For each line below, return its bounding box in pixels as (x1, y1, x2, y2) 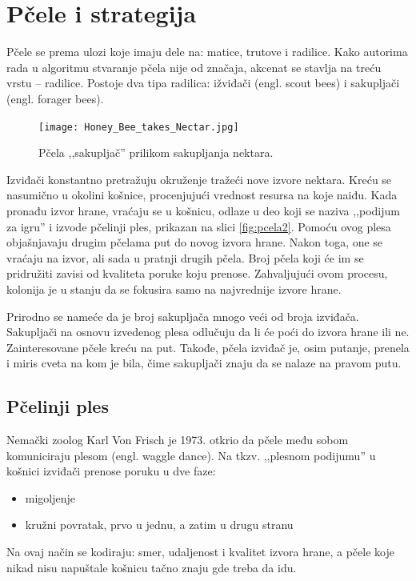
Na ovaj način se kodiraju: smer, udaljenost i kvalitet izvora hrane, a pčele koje (6, 543, 394, 560)
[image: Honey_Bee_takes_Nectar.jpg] (38, 121, 239, 133)
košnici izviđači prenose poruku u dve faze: (6, 463, 216, 479)
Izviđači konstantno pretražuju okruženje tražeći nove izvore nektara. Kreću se (6, 170, 392, 187)
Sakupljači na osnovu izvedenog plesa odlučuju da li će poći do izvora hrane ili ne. (6, 323, 410, 340)
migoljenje (25, 489, 76, 506)
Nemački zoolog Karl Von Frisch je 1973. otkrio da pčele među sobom (6, 431, 349, 448)
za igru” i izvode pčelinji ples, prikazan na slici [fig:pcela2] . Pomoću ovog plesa (6, 218, 391, 234)
